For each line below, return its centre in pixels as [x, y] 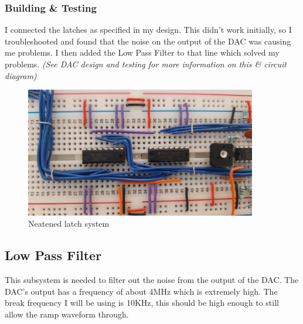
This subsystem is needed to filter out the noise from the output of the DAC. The [152, 280]
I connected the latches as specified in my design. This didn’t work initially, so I [148, 30]
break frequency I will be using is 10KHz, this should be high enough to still [142, 303]
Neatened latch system [69, 224]
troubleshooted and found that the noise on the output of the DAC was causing [148, 41]
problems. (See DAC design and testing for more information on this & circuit [146, 64]
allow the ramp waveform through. [67, 314]
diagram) [21, 75]
